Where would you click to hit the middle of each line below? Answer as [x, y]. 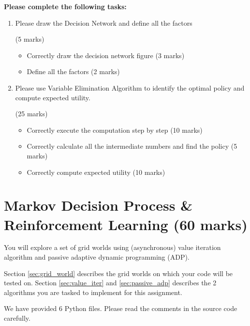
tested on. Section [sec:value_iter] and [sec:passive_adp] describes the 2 [110, 283]
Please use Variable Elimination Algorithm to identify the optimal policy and [130, 87]
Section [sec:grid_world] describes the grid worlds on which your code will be [118, 273]
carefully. [17, 318]
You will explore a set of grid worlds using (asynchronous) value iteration [112, 247]
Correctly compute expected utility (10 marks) [96, 172]
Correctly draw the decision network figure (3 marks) [106, 55]
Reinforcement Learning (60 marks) [126, 224]
